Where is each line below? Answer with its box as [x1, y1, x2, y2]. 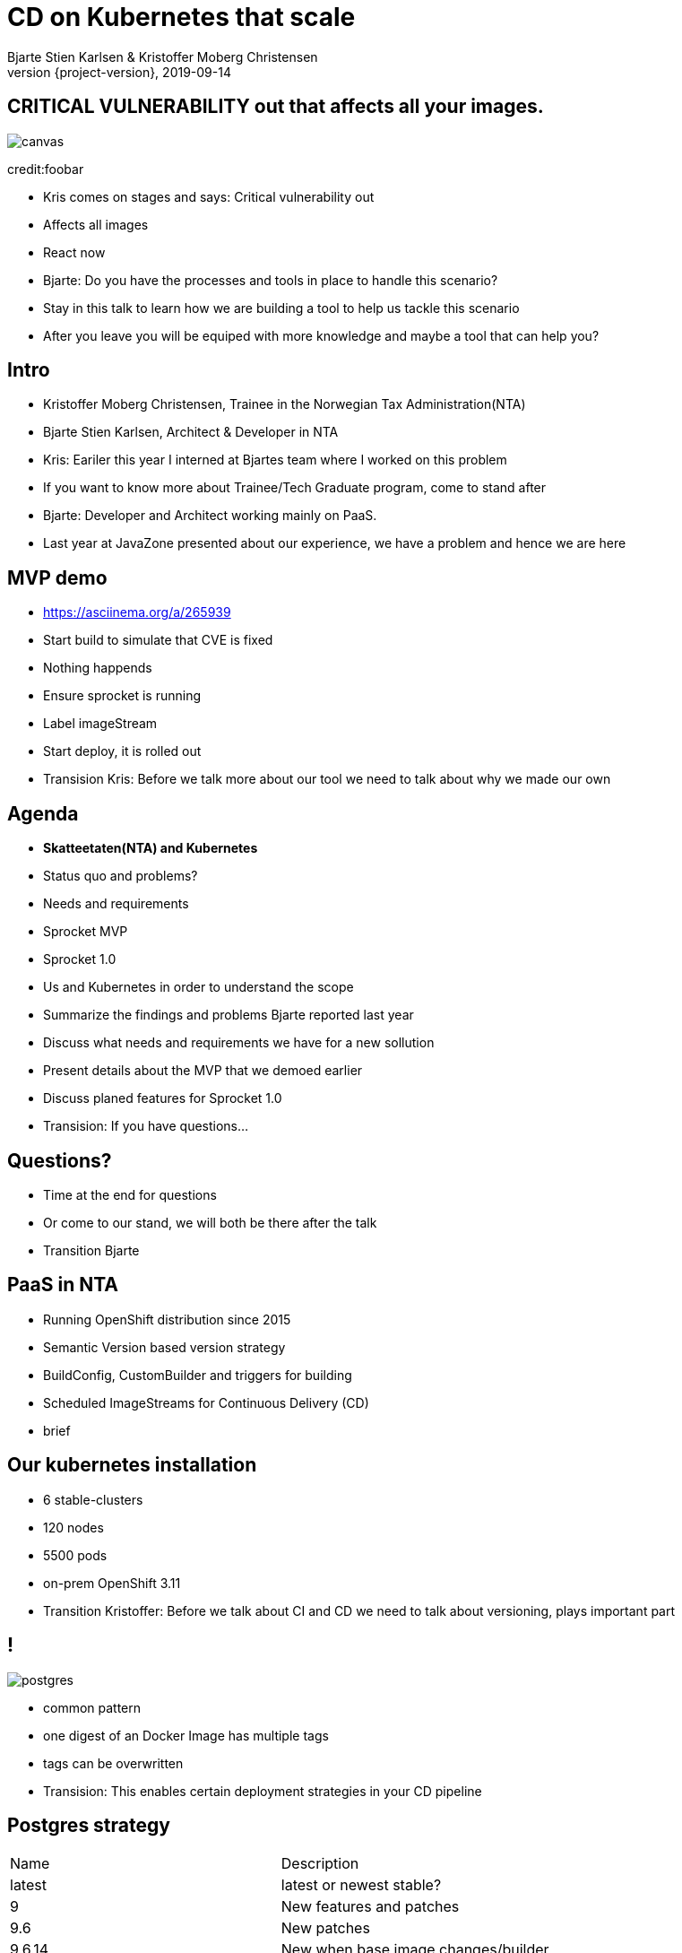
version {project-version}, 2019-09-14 [7, 64, 231, 80]
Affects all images [43, 216, 149, 232]
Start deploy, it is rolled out [43, 743, 202, 759]
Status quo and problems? [43, 868, 198, 884]
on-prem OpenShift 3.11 [43, 1575, 181, 1591]
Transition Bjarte [43, 1242, 140, 1258]
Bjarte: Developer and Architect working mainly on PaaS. [43, 508, 377, 524]
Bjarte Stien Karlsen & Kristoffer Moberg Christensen [7, 48, 318, 65]
